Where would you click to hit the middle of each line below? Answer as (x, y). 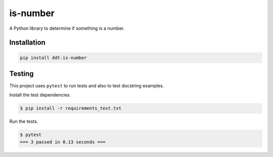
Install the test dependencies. (40, 95)
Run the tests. (24, 122)
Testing (21, 73)
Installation (27, 43)
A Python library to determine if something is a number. (67, 28)
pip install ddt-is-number (53, 58)
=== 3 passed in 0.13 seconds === (63, 142)
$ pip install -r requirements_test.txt (71, 108)
